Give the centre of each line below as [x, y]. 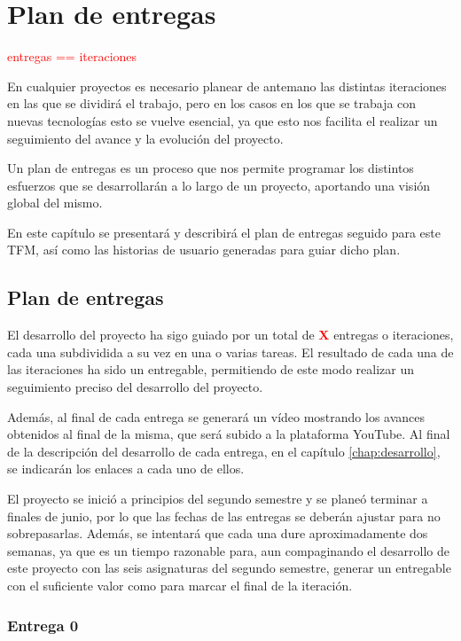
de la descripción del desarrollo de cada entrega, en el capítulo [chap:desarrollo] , [224, 451]
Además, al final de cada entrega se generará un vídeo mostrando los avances [216, 416]
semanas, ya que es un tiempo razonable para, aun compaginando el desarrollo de [229, 550]
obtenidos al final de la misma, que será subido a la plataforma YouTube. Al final [229, 434]
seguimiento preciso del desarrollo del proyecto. [135, 387]
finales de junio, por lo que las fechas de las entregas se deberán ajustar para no [224, 516]
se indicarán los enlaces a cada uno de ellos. [126, 469]
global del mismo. [55, 203]
